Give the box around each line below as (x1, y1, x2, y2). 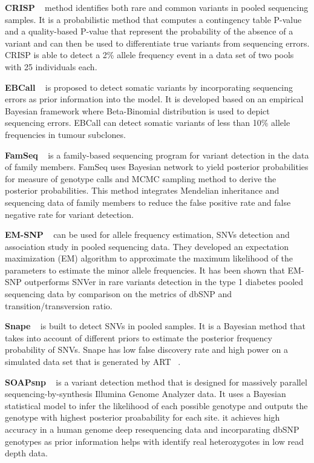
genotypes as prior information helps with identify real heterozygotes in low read (5, 435, 304, 447)
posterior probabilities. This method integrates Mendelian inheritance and (5, 184, 280, 197)
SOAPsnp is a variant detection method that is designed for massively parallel (5, 375, 307, 388)
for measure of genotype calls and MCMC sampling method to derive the (5, 172, 276, 185)
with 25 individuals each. (5, 60, 97, 73)
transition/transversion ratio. (5, 299, 113, 312)
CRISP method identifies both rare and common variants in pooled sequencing (5, 1, 309, 13)
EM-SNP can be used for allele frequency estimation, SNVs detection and (5, 228, 290, 241)
